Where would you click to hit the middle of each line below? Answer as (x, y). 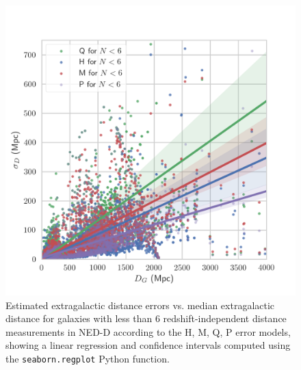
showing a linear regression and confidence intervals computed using (148, 345)
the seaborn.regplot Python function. (88, 358)
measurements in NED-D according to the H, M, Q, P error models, (148, 331)
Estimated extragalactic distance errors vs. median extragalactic (140, 305)
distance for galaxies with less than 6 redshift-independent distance (146, 318)
